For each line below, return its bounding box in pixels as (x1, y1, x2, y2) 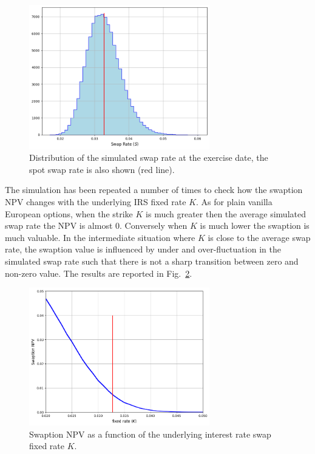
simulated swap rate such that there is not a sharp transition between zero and (5, 254, 299, 267)
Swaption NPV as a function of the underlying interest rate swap (29, 427, 271, 440)
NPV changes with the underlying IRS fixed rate (5, 195, 186, 208)
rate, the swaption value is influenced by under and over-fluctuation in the (5, 243, 281, 256)
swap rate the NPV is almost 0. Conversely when (5, 219, 188, 232)
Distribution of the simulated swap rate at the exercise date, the (29, 151, 268, 164)
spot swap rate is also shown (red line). (29, 163, 175, 175)
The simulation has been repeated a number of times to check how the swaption (5, 183, 303, 196)
